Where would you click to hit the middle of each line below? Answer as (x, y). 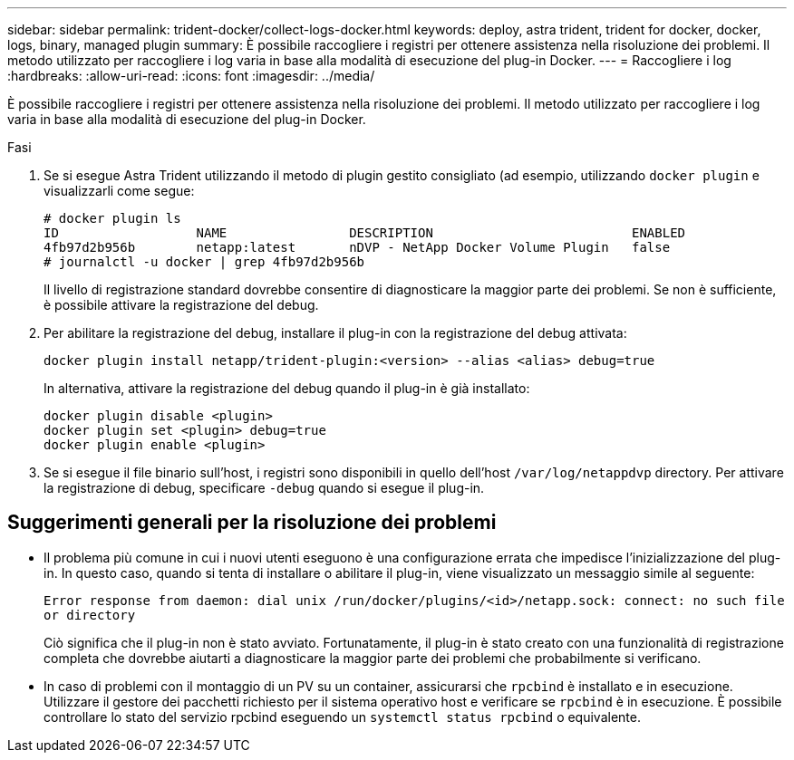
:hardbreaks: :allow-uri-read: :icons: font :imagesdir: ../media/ (191, 76)
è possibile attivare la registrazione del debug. (181, 305)
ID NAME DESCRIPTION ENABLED (365, 233)
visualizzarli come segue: (119, 191)
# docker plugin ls (112, 218)
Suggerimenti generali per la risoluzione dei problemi (252, 523)
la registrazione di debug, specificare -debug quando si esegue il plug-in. (264, 488)
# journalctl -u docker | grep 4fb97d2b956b (204, 262)
